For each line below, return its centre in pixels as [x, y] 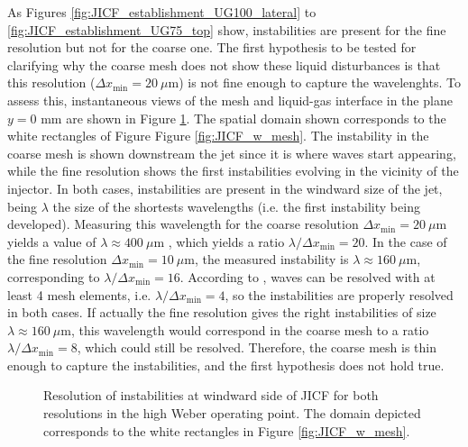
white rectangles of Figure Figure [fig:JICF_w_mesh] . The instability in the [218, 136]
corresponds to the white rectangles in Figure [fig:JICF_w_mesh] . [227, 430]
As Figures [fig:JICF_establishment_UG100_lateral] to [162, 12]
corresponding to [54, 276]
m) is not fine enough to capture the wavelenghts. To [314, 82]
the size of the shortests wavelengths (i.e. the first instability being [236, 206]
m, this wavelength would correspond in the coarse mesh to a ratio [245, 329]
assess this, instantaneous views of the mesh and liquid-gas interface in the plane [230, 100]
